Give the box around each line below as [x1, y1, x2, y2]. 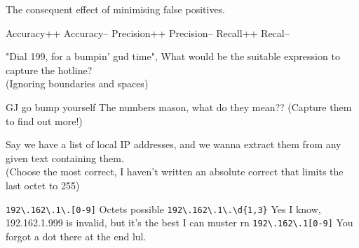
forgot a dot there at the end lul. [6, 228, 147, 243]
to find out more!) [6, 113, 83, 128]
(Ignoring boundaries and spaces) [6, 76, 149, 91]
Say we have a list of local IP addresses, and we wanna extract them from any [6, 137, 341, 152]
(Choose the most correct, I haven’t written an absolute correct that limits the [6, 164, 344, 179]
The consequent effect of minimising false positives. [6, 2, 226, 16]
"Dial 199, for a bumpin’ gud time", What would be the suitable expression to [6, 49, 340, 64]
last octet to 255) [6, 177, 80, 192]
